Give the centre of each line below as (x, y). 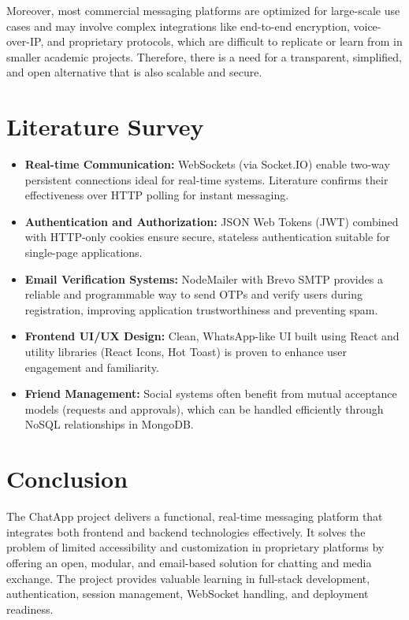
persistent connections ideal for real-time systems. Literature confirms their (206, 179)
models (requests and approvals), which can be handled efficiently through (204, 408)
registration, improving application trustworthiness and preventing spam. (201, 309)
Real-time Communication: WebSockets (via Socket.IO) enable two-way (207, 164)
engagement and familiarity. (92, 367)
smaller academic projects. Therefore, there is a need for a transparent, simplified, (204, 56)
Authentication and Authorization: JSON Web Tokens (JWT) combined (212, 221)
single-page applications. (84, 252)
